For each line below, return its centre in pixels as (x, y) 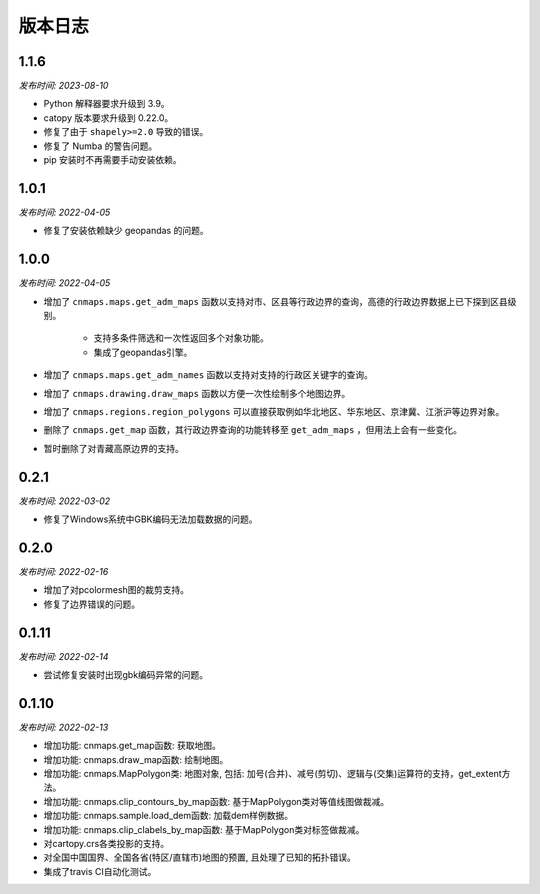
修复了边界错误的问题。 (91, 604)
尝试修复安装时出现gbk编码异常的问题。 (126, 675)
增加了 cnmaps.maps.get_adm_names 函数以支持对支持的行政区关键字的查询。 (208, 375)
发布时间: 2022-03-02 (64, 501)
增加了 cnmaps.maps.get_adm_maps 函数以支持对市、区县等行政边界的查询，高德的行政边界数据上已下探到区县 (276, 301)
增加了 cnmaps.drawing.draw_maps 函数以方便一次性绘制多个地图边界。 (197, 393)
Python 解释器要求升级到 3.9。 (106, 104)
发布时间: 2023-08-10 (63, 86)
